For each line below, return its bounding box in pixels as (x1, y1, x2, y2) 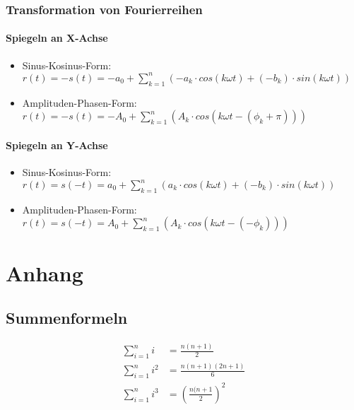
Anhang (6, 258, 83, 287)
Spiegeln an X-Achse (6, 30, 108, 45)
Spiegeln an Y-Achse (6, 137, 108, 152)
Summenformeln (6, 307, 128, 329)
